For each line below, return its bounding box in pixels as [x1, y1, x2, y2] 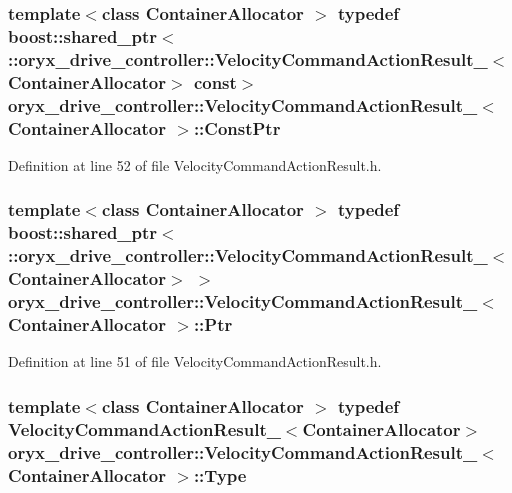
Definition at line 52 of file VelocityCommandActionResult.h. [8, 154, 382, 175]
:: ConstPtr [193, 115, 281, 140]
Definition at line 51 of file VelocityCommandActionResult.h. [8, 351, 382, 372]
